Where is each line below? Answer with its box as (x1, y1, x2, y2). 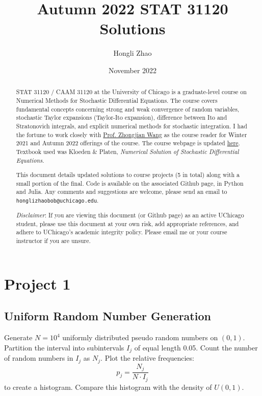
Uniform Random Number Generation (4, 308, 211, 324)
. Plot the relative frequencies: (100, 353, 194, 363)
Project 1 (4, 273, 71, 294)
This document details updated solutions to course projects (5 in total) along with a (16, 170, 240, 179)
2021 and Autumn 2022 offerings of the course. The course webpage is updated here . (16, 139, 240, 147)
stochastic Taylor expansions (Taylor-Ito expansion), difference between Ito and (16, 113, 227, 122)
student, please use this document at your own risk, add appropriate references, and (16, 219, 239, 228)
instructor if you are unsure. (16, 236, 91, 245)
